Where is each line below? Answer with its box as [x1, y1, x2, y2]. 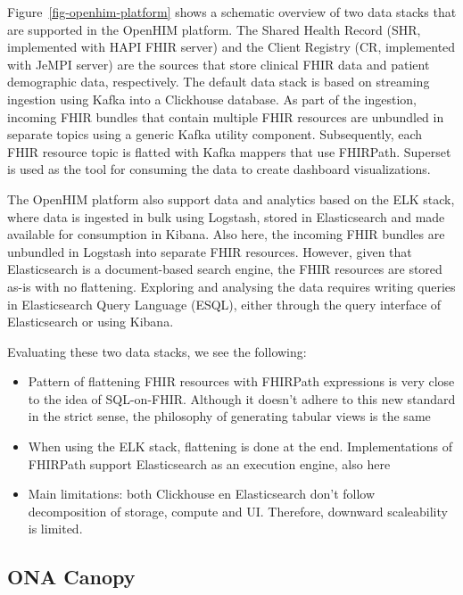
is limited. [28, 519, 83, 538]
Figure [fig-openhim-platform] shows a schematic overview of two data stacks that [7, 3, 457, 21]
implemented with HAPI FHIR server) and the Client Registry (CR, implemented [7, 37, 456, 56]
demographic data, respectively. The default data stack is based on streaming [7, 72, 430, 91]
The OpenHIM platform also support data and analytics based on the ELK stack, [7, 189, 455, 208]
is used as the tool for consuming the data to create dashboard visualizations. [7, 160, 431, 178]
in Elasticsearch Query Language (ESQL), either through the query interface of [7, 294, 442, 313]
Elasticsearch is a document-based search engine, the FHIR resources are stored [7, 260, 442, 278]
